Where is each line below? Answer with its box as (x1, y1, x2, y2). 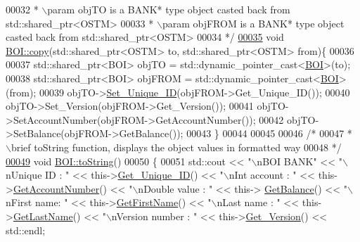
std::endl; (6, 222, 46, 237)
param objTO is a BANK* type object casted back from (47, 2, 290, 16)
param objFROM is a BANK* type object (162, 15, 345, 30)
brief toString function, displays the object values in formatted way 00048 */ (11, 139, 342, 154)
